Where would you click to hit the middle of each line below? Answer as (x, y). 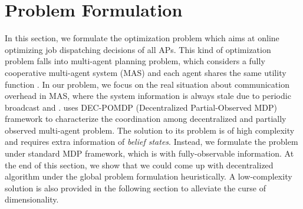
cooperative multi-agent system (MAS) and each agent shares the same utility (146, 72)
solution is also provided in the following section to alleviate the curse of (136, 188)
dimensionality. (32, 199)
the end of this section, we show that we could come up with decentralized (139, 165)
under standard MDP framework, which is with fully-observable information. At (149, 153)
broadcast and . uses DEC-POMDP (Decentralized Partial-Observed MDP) (141, 107)
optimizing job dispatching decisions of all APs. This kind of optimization (138, 49)
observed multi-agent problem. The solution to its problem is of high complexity (150, 130)
